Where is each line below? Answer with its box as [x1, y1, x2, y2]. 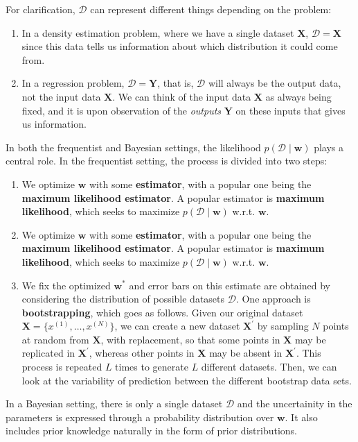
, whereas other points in [89, 346, 195, 360]
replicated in [21, 346, 75, 360]
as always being [265, 89, 332, 103]
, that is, [157, 76, 194, 90]
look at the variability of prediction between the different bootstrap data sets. [21, 373, 352, 387]
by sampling [257, 318, 309, 333]
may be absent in [209, 346, 283, 360]
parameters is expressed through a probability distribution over [6, 409, 274, 424]
